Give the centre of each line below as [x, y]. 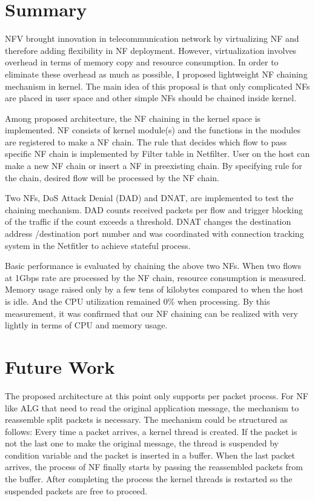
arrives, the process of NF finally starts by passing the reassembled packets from [154, 467]
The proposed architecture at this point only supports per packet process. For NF [157, 395]
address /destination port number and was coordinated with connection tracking [154, 234]
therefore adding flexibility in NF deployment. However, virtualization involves [151, 50]
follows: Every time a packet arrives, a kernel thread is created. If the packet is [151, 431]
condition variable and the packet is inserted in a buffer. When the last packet [150, 455]
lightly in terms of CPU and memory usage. [86, 325]
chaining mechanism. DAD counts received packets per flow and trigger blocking [154, 209]
